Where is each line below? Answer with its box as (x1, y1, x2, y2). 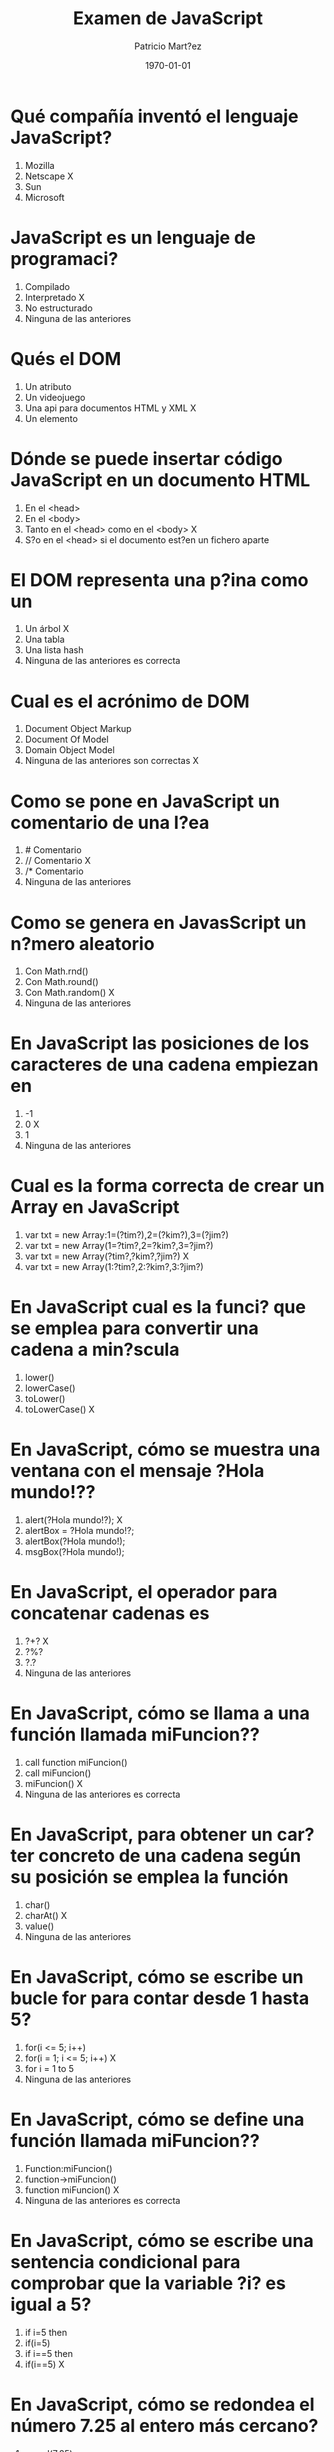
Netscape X (24, 170, 74, 182)
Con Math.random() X (24, 987, 115, 999)
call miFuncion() (24, 1767, 92, 1779)
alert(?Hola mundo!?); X (24, 1514, 123, 1526)
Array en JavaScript (10, 1196, 180, 1219)
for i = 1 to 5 (24, 2062, 75, 2074)
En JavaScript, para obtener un (10, 1823, 273, 1846)
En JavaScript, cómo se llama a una (10, 1702, 310, 1725)
